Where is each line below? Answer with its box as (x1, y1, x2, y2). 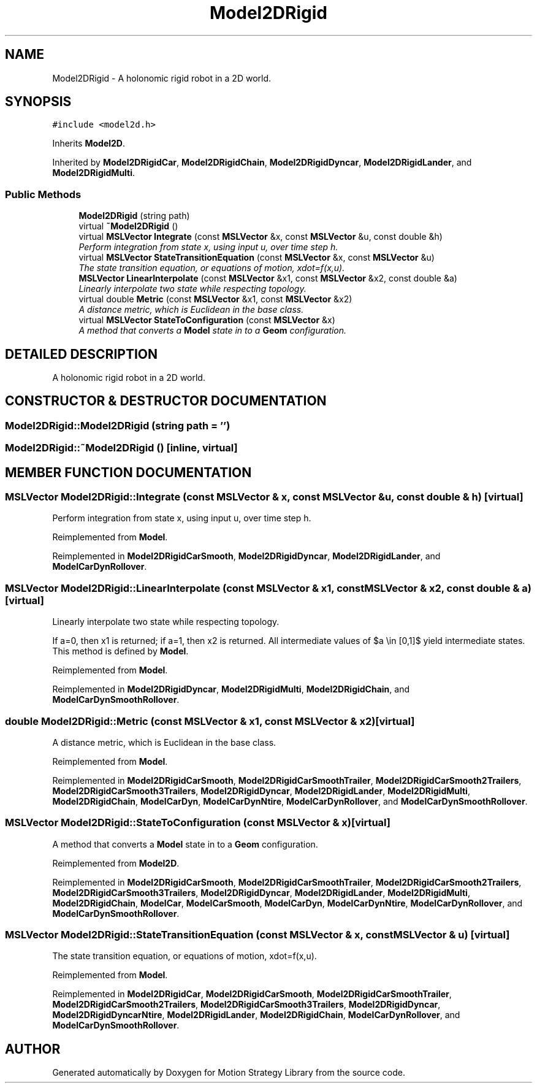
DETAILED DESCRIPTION (5, 346, 158, 362)
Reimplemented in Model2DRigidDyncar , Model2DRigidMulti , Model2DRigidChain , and (52, 684, 409, 695)
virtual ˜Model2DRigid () (78, 221, 178, 232)
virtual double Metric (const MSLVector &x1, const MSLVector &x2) (78, 294, 352, 305)
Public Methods (5, 188, 82, 201)
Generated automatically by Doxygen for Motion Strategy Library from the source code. (52, 1067, 406, 1078)
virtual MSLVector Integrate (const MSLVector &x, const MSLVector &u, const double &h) (78, 231, 443, 242)
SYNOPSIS (5, 94, 72, 110)
